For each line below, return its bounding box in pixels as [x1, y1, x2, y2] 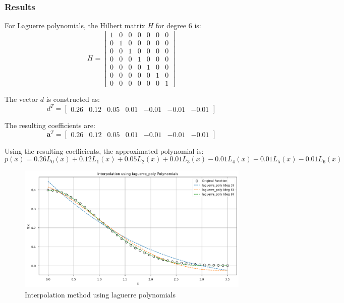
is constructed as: [46, 94, 100, 104]
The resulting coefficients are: [5, 120, 95, 131]
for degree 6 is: [155, 20, 201, 31]
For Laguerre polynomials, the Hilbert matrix [5, 20, 145, 31]
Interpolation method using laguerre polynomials [25, 289, 176, 299]
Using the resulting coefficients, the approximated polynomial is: [5, 145, 204, 156]
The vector [5, 94, 38, 104]
